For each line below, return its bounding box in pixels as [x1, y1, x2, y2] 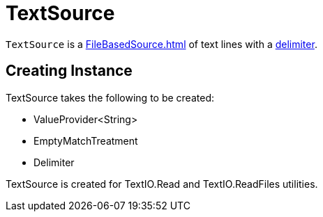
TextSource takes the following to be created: [6, 91, 214, 104]
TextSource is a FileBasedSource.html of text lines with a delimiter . [6, 38, 317, 50]
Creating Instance [6, 62, 133, 80]
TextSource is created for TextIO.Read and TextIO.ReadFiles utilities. [6, 177, 318, 190]
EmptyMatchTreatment [33, 134, 138, 147]
